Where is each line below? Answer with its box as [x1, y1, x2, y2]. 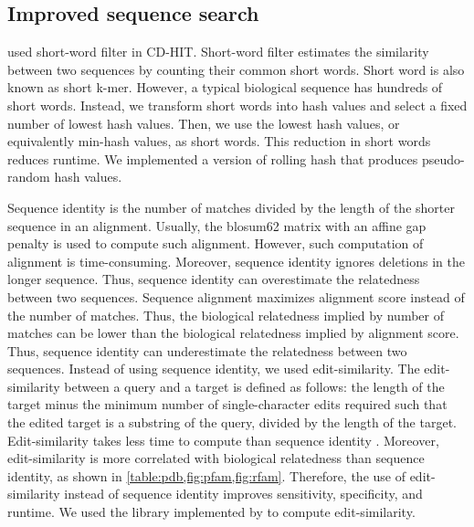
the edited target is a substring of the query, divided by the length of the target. [7, 413, 457, 432]
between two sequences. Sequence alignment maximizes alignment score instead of [7, 287, 465, 306]
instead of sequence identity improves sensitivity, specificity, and [64, 484, 423, 503]
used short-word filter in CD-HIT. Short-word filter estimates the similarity [7, 42, 429, 61]
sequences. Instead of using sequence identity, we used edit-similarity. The [7, 359, 420, 378]
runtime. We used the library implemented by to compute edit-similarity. [7, 502, 416, 522]
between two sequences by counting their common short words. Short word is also [7, 59, 465, 79]
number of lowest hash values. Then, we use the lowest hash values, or [7, 113, 400, 132]
